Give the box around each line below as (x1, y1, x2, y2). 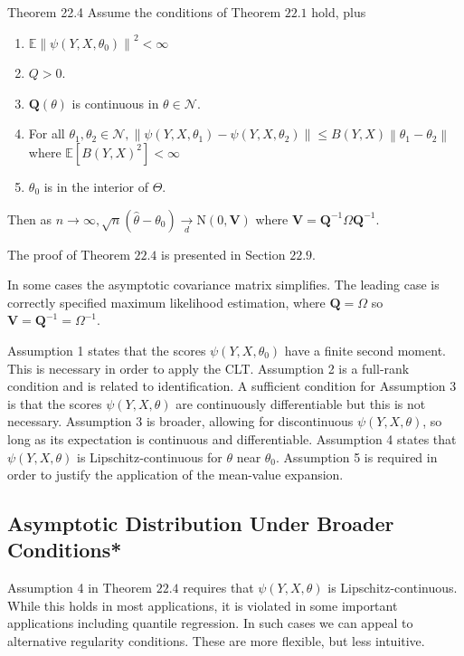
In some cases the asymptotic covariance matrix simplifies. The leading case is (7, 275, 440, 294)
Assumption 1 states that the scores (7, 340, 206, 359)
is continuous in (71, 93, 159, 112)
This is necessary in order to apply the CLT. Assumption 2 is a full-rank (7, 358, 410, 377)
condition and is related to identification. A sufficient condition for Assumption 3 (7, 376, 457, 395)
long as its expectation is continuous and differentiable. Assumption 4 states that (7, 429, 457, 448)
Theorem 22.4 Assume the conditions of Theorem (7, 3, 281, 21)
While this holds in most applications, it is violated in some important (7, 595, 398, 614)
